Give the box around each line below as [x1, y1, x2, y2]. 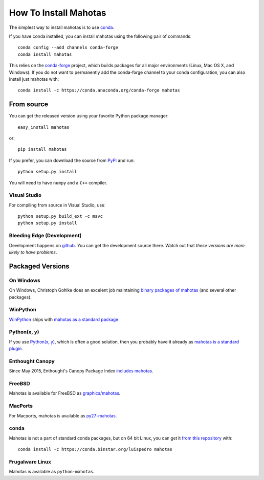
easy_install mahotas [18, 124, 69, 130]
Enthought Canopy [9, 358, 55, 365]
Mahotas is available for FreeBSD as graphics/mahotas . [9, 390, 121, 396]
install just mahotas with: [9, 76, 59, 82]
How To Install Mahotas [9, 7, 107, 18]
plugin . [9, 345, 23, 352]
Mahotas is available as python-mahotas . [9, 469, 95, 475]
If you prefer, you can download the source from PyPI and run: [9, 157, 135, 163]
